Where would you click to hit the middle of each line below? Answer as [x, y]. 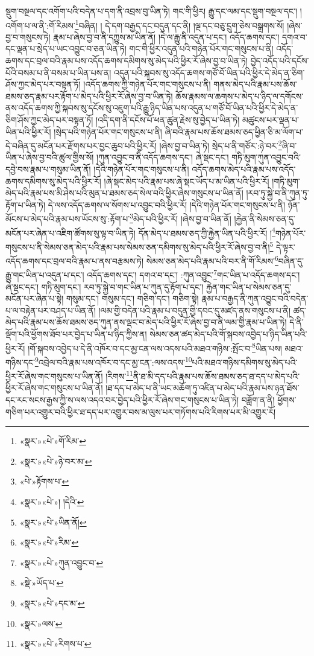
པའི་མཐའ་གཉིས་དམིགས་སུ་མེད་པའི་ [245, 362]
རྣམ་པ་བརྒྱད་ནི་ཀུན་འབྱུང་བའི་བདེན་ [255, 298]
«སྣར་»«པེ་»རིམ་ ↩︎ [49, 542]
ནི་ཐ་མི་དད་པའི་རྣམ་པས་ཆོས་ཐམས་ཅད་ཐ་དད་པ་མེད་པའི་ [216, 376]
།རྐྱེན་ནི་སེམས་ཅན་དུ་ [265, 219]
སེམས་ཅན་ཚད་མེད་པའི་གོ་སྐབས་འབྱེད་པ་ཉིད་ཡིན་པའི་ [228, 334]
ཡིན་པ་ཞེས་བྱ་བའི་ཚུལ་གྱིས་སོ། [50, 157]
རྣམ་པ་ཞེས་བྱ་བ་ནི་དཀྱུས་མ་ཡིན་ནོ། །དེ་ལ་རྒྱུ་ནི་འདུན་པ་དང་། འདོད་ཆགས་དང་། [166, 37]
